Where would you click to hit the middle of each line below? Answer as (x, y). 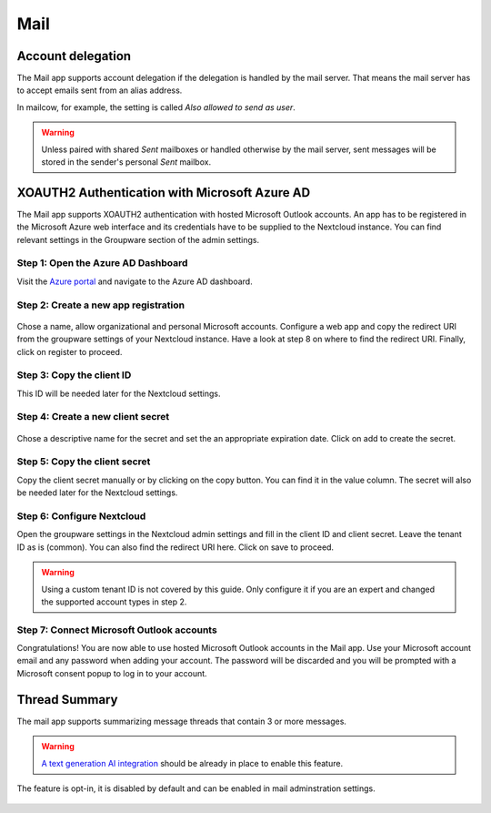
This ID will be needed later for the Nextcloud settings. (119, 393)
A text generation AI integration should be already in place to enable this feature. (192, 763)
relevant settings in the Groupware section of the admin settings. (138, 239)
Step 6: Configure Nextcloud (81, 516)
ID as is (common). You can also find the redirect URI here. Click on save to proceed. (175, 547)
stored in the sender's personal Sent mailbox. (126, 162)
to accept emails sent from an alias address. (100, 90)
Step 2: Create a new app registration (101, 305)
